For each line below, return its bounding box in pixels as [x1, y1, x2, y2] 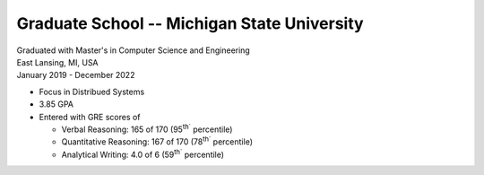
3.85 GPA [39, 99, 73, 109]
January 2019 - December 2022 [16, 70, 135, 81]
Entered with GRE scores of [39, 111, 141, 122]
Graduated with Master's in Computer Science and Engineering [16, 45, 250, 56]
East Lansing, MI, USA [16, 57, 99, 67]
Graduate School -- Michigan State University [16, 13, 364, 33]
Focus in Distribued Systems [39, 86, 145, 97]
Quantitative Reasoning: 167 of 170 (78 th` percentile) [61, 135, 254, 147]
